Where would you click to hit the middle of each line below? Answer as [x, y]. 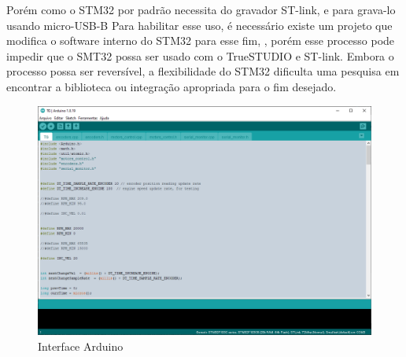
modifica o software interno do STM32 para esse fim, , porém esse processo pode [201, 40]
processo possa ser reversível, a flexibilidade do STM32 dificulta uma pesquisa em [203, 71]
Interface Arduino [81, 346]
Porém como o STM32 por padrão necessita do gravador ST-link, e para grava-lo [201, 9]
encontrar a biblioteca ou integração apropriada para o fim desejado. [172, 86]
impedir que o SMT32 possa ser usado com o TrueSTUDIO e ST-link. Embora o [200, 55]
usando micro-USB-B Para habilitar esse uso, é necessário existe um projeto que [199, 25]
